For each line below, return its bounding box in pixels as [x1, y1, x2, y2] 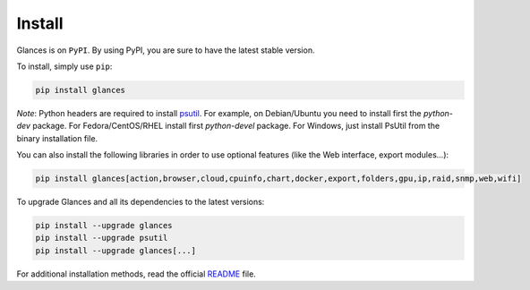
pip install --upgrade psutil [35, 233, 168, 243]
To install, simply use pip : [16, 61, 113, 72]
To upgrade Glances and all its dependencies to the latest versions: [16, 197, 265, 208]
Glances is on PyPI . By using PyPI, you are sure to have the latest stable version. [16, 45, 315, 55]
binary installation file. [16, 132, 98, 143]
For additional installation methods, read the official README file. [16, 269, 257, 279]
